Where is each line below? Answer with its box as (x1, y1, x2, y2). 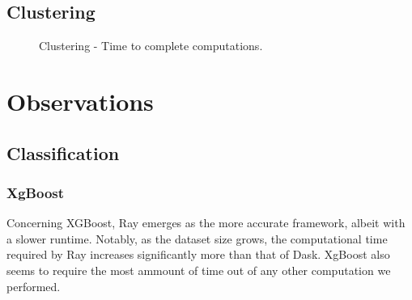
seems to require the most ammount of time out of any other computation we (6, 261, 391, 278)
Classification (6, 140, 120, 165)
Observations (6, 84, 154, 117)
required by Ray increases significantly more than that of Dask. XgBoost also (6, 246, 390, 263)
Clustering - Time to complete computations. (39, 37, 263, 54)
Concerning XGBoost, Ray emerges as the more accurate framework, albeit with (6, 214, 406, 231)
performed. (6, 277, 61, 294)
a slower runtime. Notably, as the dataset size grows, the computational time (6, 230, 388, 247)
